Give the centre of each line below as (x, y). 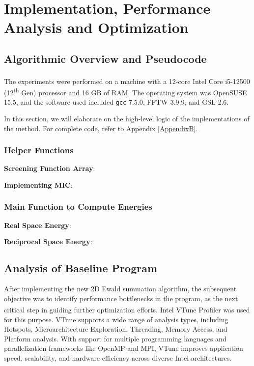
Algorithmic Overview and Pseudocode (105, 58)
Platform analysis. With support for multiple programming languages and (115, 338)
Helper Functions (39, 150)
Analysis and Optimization (96, 27)
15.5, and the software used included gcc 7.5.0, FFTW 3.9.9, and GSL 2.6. (116, 102)
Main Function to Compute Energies (78, 207)
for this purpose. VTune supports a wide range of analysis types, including (116, 319)
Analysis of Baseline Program (81, 268)
